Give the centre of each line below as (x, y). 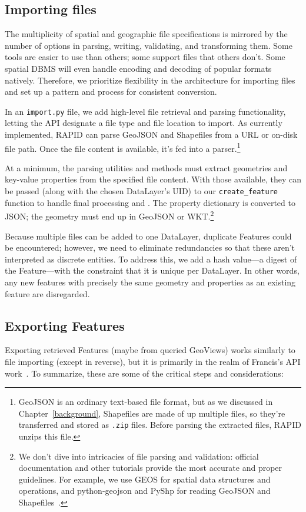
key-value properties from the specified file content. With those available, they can (153, 179)
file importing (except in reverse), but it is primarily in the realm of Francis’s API (153, 361)
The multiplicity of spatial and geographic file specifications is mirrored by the (146, 34)
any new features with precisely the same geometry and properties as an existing (150, 282)
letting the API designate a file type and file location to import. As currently (144, 123)
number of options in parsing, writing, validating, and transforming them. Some (149, 45)
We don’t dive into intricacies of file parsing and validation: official (139, 456)
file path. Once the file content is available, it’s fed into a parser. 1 (123, 147)
